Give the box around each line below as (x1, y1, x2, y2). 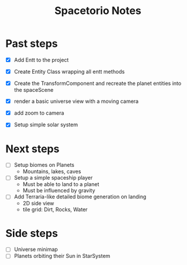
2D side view (22, 200, 55, 207)
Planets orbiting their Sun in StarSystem (13, 253, 111, 260)
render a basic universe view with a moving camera (13, 98, 139, 105)
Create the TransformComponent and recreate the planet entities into (13, 80, 182, 87)
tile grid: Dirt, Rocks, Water (22, 206, 88, 213)
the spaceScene (13, 87, 54, 94)
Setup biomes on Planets (13, 161, 74, 168)
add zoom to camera (13, 109, 64, 116)
